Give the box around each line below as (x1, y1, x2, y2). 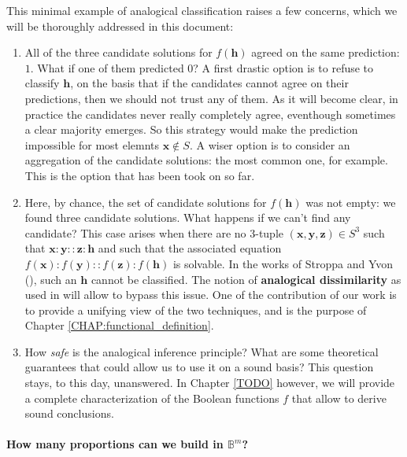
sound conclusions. (24, 405, 114, 422)
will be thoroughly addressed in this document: (6, 17, 234, 34)
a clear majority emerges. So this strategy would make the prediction (24, 121, 358, 138)
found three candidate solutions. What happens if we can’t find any (24, 209, 351, 226)
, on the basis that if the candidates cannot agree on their (70, 75, 349, 91)
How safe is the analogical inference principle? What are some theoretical (24, 343, 379, 359)
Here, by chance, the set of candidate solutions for (24, 193, 267, 210)
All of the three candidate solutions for (24, 44, 213, 61)
